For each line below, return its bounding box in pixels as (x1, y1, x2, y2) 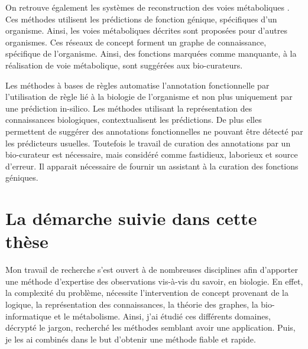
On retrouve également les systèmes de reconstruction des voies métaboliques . (5, 1, 290, 13)
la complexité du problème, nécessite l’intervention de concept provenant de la (5, 286, 288, 299)
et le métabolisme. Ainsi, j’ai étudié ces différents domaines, (54, 309, 271, 322)
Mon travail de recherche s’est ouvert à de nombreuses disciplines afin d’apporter (5, 263, 298, 276)
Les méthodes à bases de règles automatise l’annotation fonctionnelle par (5, 79, 270, 91)
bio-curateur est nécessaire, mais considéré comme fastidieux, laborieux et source (5, 148, 298, 161)
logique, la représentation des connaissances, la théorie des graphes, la (5, 298, 258, 310)
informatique (5, 309, 51, 322)
